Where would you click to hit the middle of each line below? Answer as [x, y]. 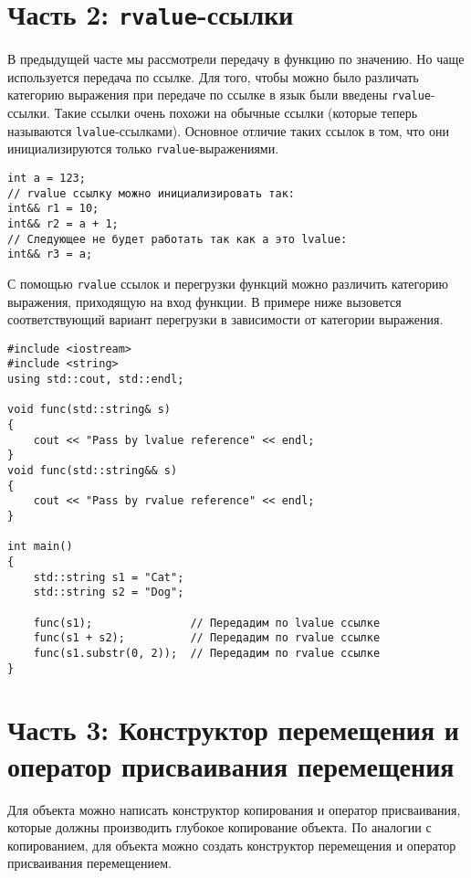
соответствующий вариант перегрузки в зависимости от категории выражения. [225, 319]
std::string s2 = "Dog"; [109, 592]
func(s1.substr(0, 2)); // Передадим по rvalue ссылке [207, 653]
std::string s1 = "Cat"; [109, 577]
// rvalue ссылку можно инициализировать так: [151, 193]
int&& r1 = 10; [53, 209]
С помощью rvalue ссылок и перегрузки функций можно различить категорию [228, 283]
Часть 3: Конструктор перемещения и [233, 730]
